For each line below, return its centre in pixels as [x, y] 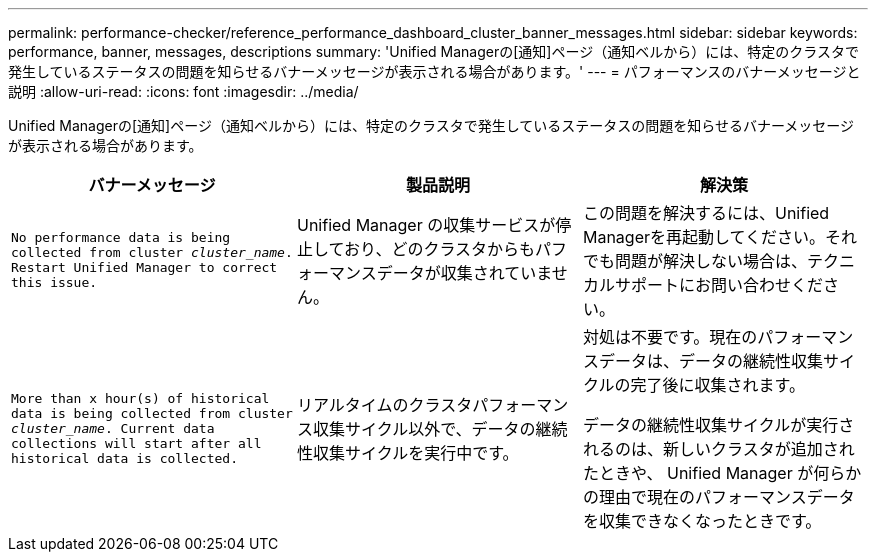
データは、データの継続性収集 [710, 361]
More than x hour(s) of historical [140, 398]
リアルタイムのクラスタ [384, 405]
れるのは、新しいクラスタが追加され [718, 449]
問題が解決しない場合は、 [710, 261]
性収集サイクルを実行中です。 [407, 453]
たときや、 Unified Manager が [698, 473]
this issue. [54, 282]
